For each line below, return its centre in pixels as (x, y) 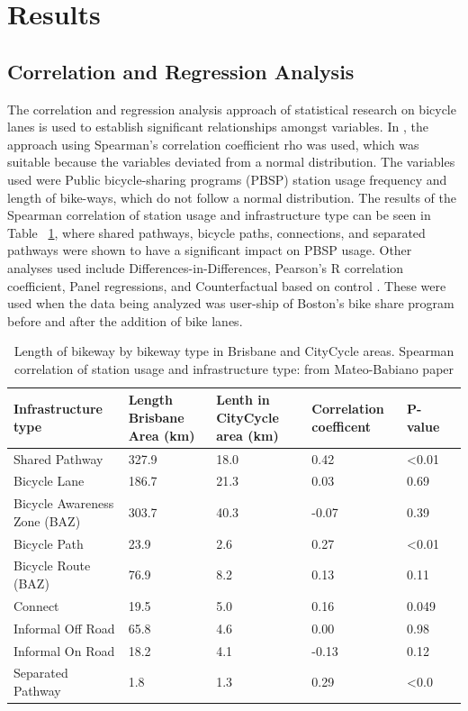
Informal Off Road (64, 628)
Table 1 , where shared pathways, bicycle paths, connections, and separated (216, 232)
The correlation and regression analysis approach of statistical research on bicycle (232, 109)
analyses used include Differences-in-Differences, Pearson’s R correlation (206, 267)
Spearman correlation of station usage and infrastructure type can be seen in (219, 215)
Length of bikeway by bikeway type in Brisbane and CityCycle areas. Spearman (234, 351)
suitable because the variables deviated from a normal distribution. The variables (231, 162)
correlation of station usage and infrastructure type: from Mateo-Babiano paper (234, 368)
